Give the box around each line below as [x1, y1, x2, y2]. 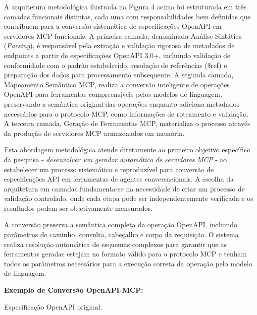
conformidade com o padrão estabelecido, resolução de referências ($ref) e [4, 60, 227, 70]
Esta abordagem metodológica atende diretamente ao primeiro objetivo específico [4, 144, 251, 155]
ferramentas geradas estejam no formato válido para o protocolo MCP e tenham [4, 249, 247, 259]
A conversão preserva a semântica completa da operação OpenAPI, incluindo [4, 219, 238, 230]
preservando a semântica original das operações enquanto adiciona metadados [4, 98, 239, 109]
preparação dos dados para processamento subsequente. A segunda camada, [4, 69, 234, 80]
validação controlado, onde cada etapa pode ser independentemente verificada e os [4, 193, 254, 203]
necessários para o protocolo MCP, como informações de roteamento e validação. [4, 108, 249, 119]
